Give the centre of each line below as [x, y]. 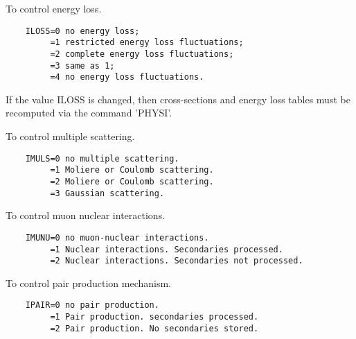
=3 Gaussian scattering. [107, 193]
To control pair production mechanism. [88, 282]
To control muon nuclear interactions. [86, 215]
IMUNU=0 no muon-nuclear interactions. [117, 237]
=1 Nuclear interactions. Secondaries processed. [167, 249]
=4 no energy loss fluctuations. [127, 77]
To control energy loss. [54, 8]
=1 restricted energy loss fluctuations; [147, 43]
